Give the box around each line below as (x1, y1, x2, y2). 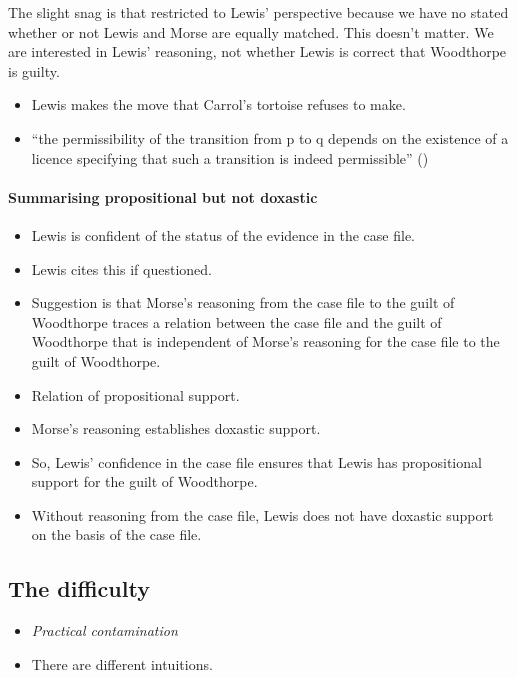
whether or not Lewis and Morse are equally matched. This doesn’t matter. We (8, 21, 494, 42)
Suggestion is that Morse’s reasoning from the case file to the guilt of (31, 292, 455, 313)
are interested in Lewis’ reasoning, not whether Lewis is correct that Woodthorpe (8, 41, 507, 62)
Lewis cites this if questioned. (31, 258, 212, 279)
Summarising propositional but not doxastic (8, 186, 318, 207)
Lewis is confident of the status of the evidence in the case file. (31, 224, 415, 245)
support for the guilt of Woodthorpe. (31, 471, 258, 492)
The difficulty (8, 573, 150, 604)
